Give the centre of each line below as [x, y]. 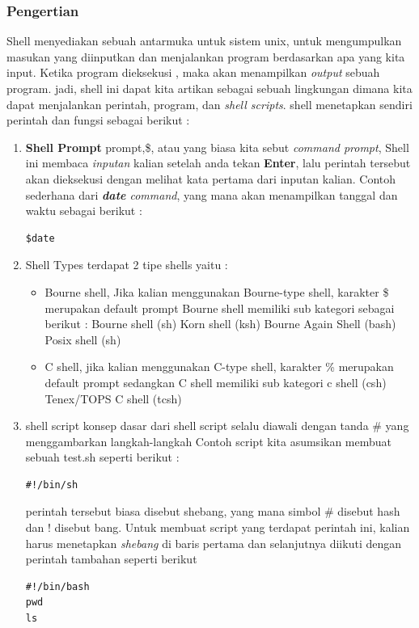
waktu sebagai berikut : [84, 211]
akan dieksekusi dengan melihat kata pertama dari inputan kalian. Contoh [211, 178]
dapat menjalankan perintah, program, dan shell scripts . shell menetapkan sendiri [209, 104]
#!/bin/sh [52, 485]
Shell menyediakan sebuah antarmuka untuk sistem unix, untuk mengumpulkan [204, 41]
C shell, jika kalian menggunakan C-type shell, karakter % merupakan [219, 367]
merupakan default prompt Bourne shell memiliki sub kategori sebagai [220, 308]
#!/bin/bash [57, 586]
